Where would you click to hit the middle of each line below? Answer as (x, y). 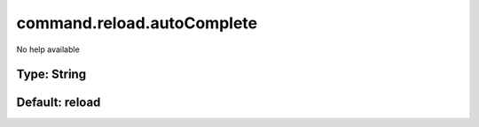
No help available (48, 49)
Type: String (51, 75)
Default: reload (59, 103)
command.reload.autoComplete (137, 23)
